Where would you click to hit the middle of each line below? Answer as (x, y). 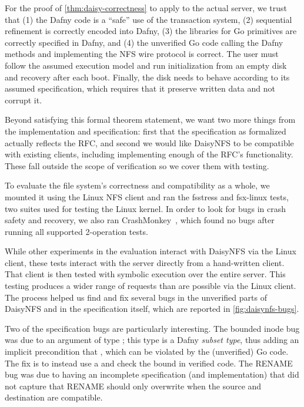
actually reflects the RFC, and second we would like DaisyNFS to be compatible (149, 142)
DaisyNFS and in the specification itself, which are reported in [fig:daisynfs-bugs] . (152, 309)
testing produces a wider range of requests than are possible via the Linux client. (151, 286)
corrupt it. (24, 100)
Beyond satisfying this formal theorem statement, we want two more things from (150, 120)
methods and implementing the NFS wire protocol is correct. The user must (142, 54)
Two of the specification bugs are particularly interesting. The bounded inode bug (152, 328)
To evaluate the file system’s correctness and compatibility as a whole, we (137, 185)
